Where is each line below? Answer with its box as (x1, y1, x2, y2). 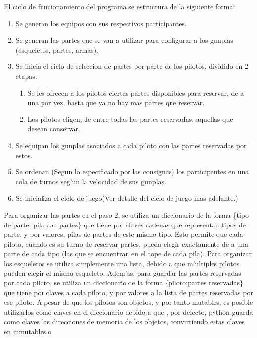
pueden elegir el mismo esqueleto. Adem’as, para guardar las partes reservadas (4, 268, 241, 278)
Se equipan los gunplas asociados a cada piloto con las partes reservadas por (15, 140, 247, 150)
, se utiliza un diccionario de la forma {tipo (118, 209, 249, 220)
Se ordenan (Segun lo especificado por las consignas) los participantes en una (15, 167, 249, 177)
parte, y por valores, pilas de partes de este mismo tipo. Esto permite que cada (4, 229, 243, 239)
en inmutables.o (4, 326, 52, 337)
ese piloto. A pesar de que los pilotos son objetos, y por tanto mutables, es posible (4, 297, 253, 307)
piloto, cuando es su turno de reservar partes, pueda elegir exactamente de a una (4, 238, 249, 249)
